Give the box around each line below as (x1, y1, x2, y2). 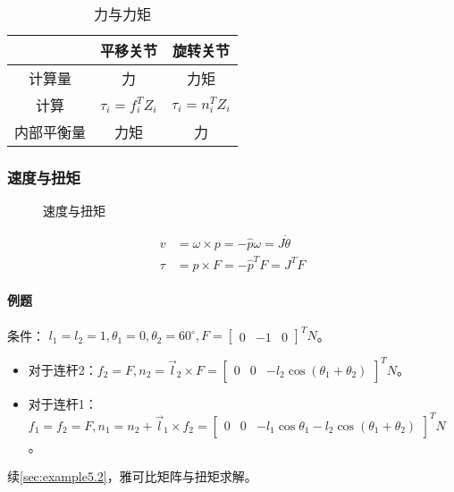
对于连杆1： (28, 394, 97, 412)
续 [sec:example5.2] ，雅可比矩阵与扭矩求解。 (7, 467, 257, 486)
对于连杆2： (28, 360, 97, 378)
